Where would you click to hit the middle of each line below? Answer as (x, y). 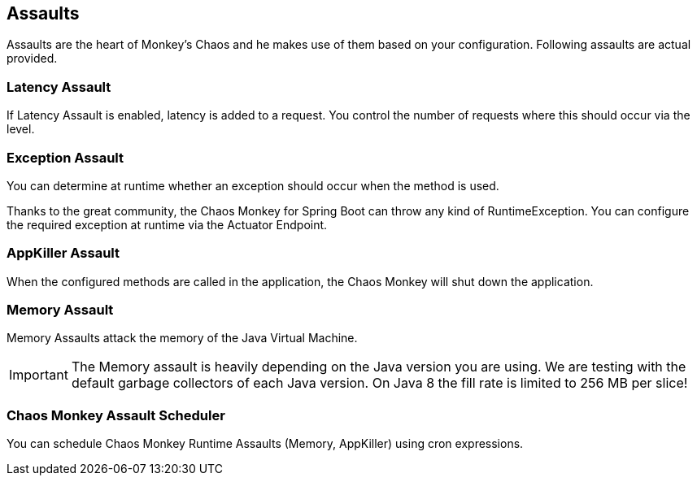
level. (21, 129)
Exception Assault (65, 157)
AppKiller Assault (63, 253)
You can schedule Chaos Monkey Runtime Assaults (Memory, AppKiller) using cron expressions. (265, 444)
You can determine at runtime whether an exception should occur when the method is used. (253, 185)
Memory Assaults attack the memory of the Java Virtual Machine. (182, 338)
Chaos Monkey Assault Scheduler (116, 415)
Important (39, 375)
